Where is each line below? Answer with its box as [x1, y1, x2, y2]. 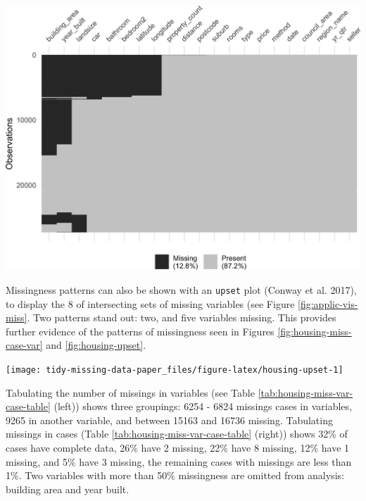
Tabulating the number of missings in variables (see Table [6, 385, 255, 400]
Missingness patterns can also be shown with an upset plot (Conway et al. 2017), [6, 283, 357, 297]
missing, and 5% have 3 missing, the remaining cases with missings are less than [6, 454, 352, 469]
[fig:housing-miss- [277, 323, 352, 338]
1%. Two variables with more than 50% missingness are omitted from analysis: [6, 468, 344, 483]
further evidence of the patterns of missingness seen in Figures [6, 323, 274, 338]
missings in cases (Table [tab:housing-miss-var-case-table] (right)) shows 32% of [6, 426, 348, 441]
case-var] [6, 338, 43, 352]
